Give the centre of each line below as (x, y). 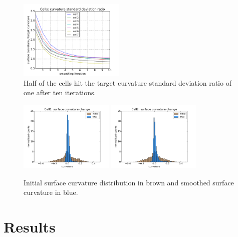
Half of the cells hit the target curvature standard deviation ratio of (128, 82)
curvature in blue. (51, 192)
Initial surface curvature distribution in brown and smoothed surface (129, 182)
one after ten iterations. (60, 92)
